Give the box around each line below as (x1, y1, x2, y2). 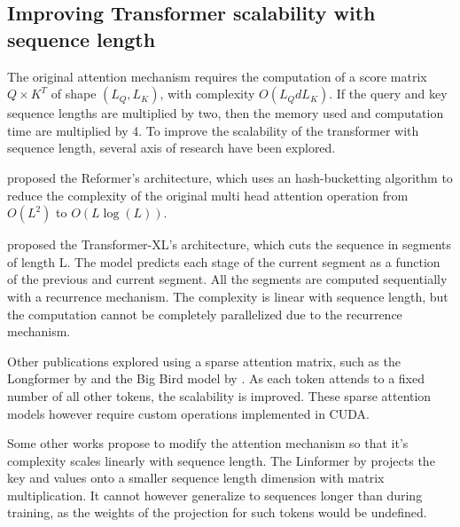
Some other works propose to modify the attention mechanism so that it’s (7, 434, 409, 452)
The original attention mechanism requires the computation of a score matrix (7, 67, 427, 85)
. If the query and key (329, 84, 448, 103)
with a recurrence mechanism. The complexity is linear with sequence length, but (7, 287, 448, 305)
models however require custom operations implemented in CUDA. (7, 404, 370, 422)
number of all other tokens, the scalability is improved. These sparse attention (7, 386, 432, 405)
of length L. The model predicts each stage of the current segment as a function (7, 252, 441, 271)
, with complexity (160, 84, 255, 103)
